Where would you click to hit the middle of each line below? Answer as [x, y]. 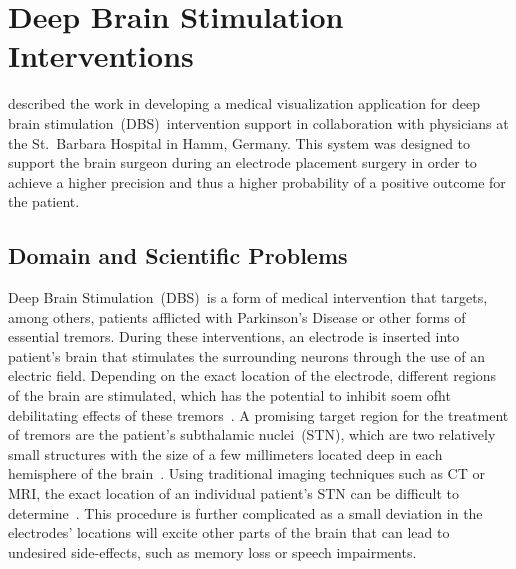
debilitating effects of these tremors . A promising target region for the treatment [258, 414]
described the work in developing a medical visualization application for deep [244, 103]
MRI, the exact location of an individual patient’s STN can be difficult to [234, 493]
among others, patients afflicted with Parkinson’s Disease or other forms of [237, 316]
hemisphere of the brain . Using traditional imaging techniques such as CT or [246, 473]
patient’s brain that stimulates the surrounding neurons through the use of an [247, 355]
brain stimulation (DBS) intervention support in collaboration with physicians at [258, 122]
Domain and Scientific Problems [178, 255]
